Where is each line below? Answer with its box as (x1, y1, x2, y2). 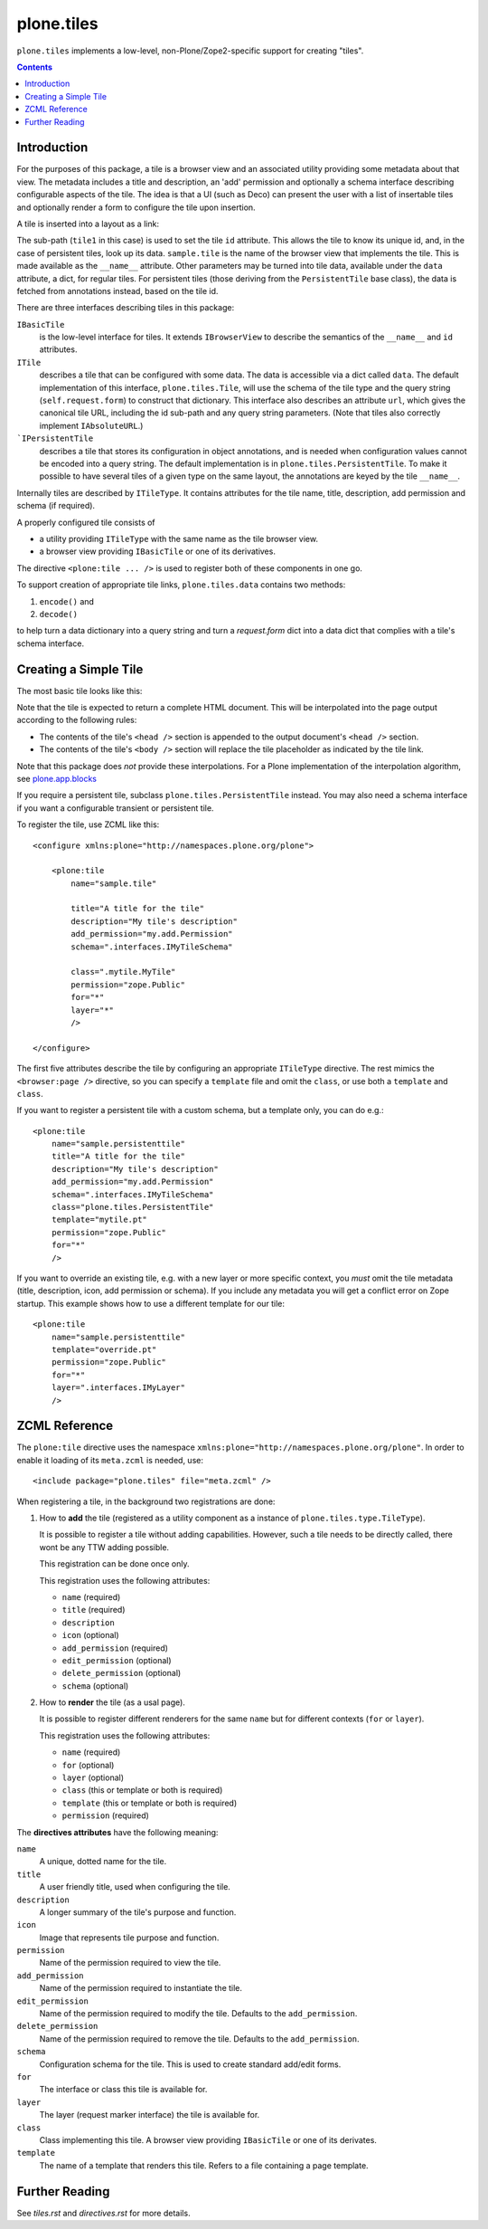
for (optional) (61, 1759, 115, 1770)
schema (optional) (61, 1680, 129, 1691)
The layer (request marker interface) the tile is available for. (39, 2110, 260, 2120)
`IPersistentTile (16, 433, 94, 443)
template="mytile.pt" (51, 1215, 148, 1225)
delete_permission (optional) (61, 1668, 182, 1679)
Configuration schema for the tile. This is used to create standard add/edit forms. (39, 2059, 342, 2070)
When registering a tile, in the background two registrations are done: (16, 1496, 276, 1507)
